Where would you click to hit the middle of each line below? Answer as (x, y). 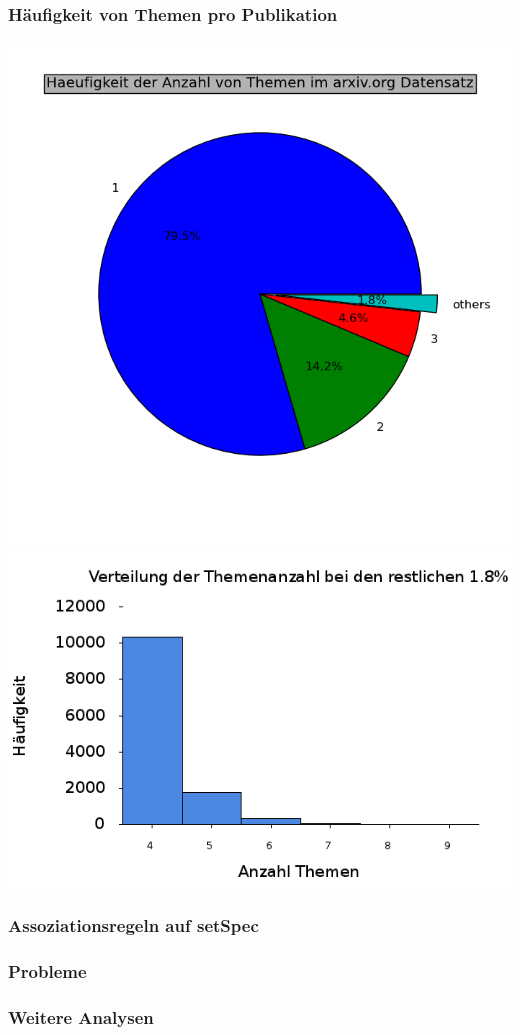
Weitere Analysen (81, 1017)
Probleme (47, 971)
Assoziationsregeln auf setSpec (133, 925)
